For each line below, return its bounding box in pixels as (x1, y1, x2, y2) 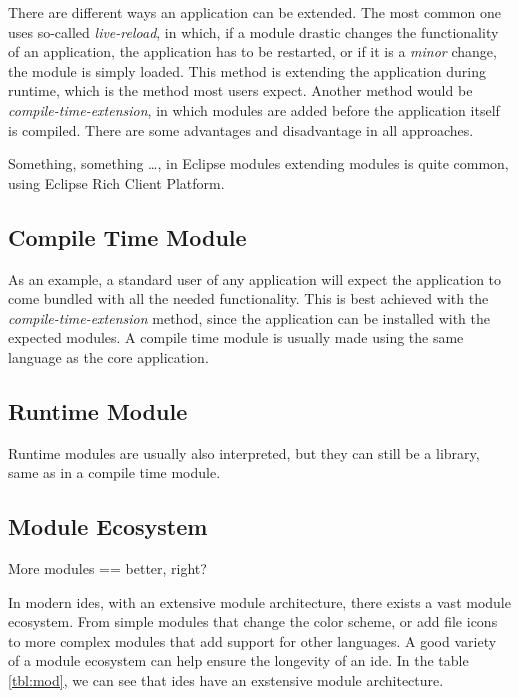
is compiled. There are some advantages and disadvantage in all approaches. (8, 119, 474, 140)
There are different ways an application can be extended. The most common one (8, 2, 501, 22)
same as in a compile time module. (8, 462, 221, 483)
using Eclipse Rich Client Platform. (8, 172, 225, 193)
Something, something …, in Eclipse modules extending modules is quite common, (8, 153, 509, 174)
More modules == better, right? (8, 558, 207, 579)
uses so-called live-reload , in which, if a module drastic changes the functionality (8, 21, 499, 42)
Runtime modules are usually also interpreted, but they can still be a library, (8, 442, 480, 463)
